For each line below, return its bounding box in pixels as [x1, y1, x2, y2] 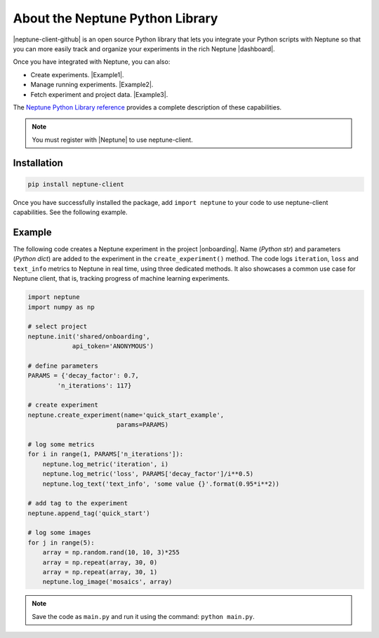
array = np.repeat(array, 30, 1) [42, 569, 158, 576]
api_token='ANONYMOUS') [72, 343, 154, 350]
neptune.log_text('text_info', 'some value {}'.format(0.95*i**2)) [42, 479, 280, 488]
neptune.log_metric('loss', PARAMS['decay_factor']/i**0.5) [42, 470, 254, 478]
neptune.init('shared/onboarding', [27, 332, 150, 340]
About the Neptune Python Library [13, 11, 218, 26]
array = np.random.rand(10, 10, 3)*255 [42, 548, 180, 557]
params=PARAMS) [116, 421, 168, 429]
